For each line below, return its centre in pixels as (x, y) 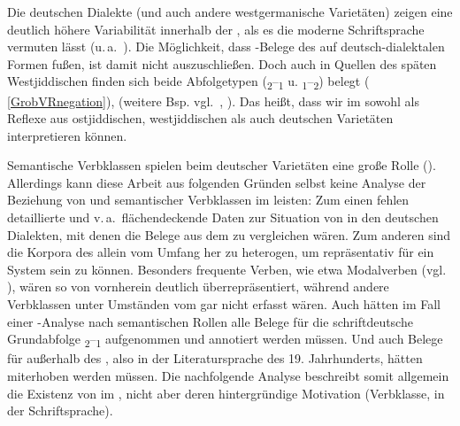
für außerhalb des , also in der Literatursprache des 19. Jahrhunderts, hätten (215, 358)
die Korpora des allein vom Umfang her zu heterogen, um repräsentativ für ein (221, 252)
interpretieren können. (67, 135)
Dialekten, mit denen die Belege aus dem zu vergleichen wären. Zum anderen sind (229, 234)
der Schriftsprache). (60, 411)
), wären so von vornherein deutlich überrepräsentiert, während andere (198, 287)
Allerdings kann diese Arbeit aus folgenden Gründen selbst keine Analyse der (217, 182)
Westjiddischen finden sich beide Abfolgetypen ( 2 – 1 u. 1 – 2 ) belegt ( (188, 82)
